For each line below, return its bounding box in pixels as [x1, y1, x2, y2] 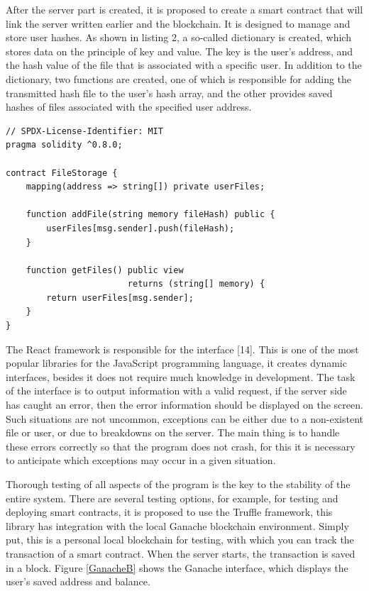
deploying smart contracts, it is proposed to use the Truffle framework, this [6, 504, 333, 519]
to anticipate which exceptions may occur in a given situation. [6, 453, 276, 468]
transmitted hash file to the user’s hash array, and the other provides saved [6, 85, 333, 100]
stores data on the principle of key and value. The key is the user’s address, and [6, 43, 353, 58]
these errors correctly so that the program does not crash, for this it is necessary [6, 438, 356, 453]
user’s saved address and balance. [6, 574, 150, 589]
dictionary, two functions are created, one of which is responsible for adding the [6, 71, 352, 86]
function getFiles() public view [26, 265, 184, 275]
